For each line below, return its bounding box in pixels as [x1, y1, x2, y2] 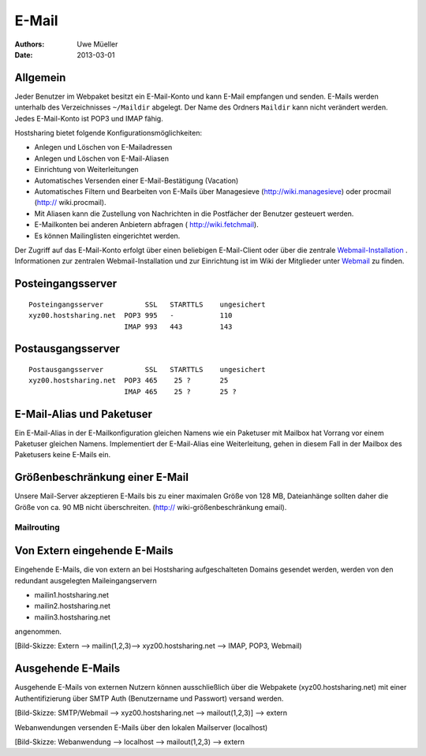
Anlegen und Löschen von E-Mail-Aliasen [34, 154, 170, 163]
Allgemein [14, 71, 66, 84]
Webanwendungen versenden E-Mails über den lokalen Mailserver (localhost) [14, 722, 268, 732]
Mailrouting [14, 522, 61, 533]
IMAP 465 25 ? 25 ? [123, 387, 237, 396]
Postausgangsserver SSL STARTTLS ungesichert [28, 365, 266, 374]
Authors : [14, 39, 45, 49]
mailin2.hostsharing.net [34, 601, 110, 611]
